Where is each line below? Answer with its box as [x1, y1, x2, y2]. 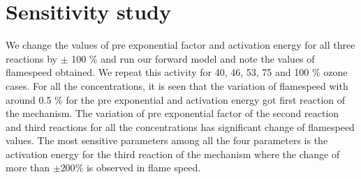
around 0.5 [6, 92, 52, 107]
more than [6, 160, 50, 175]
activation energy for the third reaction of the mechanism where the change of [6, 146, 340, 161]
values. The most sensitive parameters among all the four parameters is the [6, 133, 328, 148]
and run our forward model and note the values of [101, 51, 315, 65]
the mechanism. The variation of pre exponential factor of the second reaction [6, 106, 339, 120]
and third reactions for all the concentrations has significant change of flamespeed [6, 119, 355, 134]
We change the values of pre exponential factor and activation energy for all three [6, 38, 355, 52]
